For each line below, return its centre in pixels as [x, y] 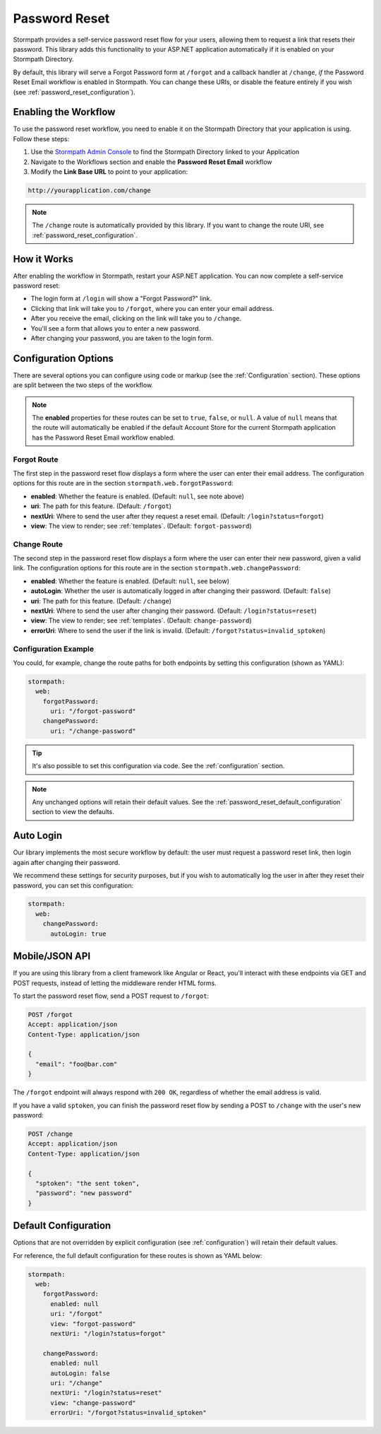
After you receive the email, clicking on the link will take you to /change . [136, 319]
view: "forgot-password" [93, 1324]
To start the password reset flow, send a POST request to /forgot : [111, 996]
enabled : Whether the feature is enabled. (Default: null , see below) [130, 581]
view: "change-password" [93, 1403]
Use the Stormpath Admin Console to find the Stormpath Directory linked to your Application [165, 152]
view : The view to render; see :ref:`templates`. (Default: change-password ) [141, 621]
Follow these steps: [41, 139]
